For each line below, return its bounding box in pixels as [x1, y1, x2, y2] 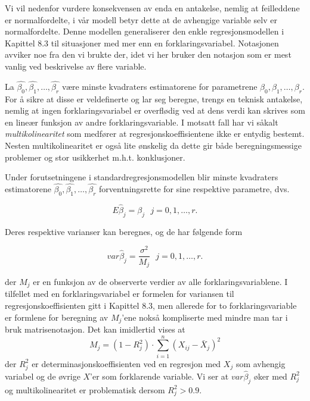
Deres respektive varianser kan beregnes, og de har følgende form [5, 225, 243, 237]
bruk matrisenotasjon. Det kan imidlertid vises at [5, 323, 185, 336]
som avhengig [235, 357, 286, 369]
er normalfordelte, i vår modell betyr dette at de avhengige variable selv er [5, 13, 277, 26]
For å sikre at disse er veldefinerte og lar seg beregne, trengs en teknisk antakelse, [5, 92, 303, 105]
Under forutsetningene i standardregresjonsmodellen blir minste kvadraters [5, 171, 278, 183]
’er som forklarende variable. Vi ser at [90, 369, 229, 382]
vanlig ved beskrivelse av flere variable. [5, 59, 147, 72]
